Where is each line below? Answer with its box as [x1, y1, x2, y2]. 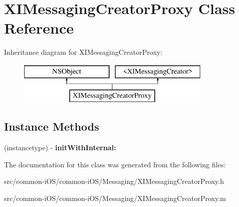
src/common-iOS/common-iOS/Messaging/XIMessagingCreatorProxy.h [4, 176, 224, 186]
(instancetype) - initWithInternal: [4, 142, 116, 153]
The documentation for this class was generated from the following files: [4, 159, 226, 169]
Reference [4, 18, 74, 38]
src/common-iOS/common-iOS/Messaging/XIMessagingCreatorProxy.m [4, 193, 226, 203]
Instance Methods [4, 119, 99, 134]
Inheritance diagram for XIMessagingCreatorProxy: [4, 47, 163, 57]
